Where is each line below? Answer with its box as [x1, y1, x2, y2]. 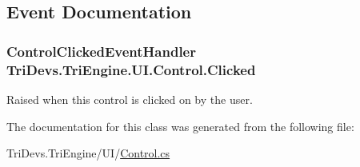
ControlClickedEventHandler [6, 41, 196, 61]
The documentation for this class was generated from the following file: [6, 117, 354, 134]
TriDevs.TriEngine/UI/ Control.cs [6, 145, 170, 161]
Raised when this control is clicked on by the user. [6, 90, 253, 107]
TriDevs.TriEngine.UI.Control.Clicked [6, 59, 256, 79]
